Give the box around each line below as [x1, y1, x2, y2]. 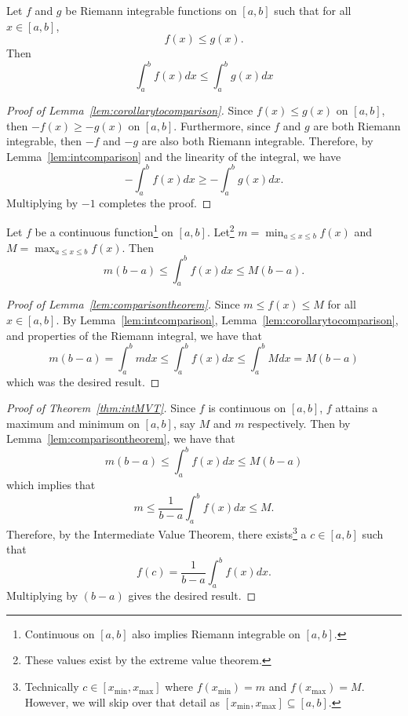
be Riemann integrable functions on [65, 2, 237, 18]
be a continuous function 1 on [35, 221, 173, 239]
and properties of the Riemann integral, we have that [6, 327, 262, 343]
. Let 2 [206, 221, 235, 239]
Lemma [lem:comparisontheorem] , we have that [6, 430, 235, 447]
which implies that [6, 477, 96, 493]
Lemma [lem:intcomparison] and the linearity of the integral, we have [6, 148, 341, 164]
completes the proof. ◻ [99, 194, 212, 210]
